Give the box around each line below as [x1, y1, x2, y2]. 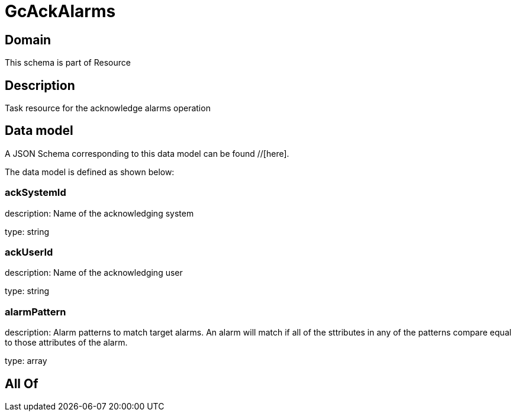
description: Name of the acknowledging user [5, 267, 183, 278]
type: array [5, 356, 47, 366]
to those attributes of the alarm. [5, 337, 128, 348]
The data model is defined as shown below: [5, 166, 175, 177]
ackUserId [5, 246, 53, 258]
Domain [5, 32, 51, 47]
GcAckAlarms [5, 1, 116, 21]
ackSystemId [5, 186, 66, 199]
